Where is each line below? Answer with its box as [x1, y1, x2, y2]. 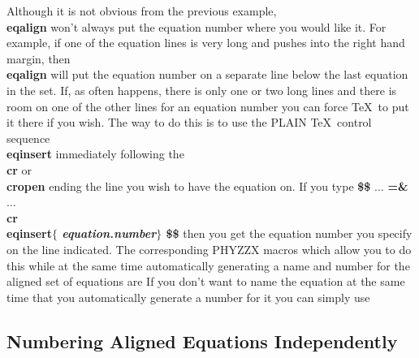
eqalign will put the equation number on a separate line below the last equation [6, 66, 408, 83]
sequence [6, 129, 50, 146]
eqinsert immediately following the [6, 145, 184, 162]
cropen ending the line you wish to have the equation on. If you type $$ [6, 177, 371, 194]
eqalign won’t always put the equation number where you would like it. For [6, 18, 387, 35]
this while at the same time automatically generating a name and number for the [6, 257, 410, 274]
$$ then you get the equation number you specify [166, 225, 413, 242]
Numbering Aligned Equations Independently [6, 328, 398, 353]
